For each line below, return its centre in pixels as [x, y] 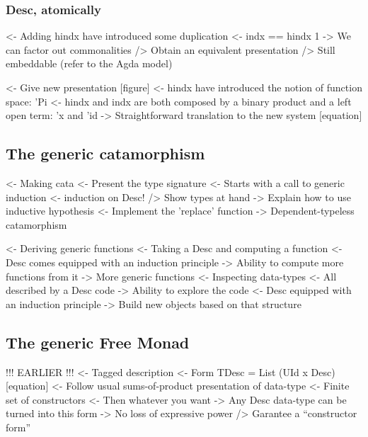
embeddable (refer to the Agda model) [89, 63]
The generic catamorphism [105, 153]
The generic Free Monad [98, 342]
